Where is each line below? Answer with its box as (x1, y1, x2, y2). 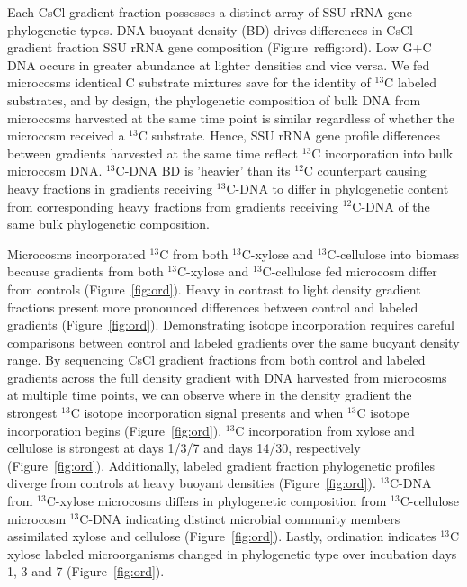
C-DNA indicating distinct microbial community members (79, 509, 400, 528)
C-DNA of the (352, 196, 430, 215)
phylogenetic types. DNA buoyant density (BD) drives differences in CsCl (7, 20, 413, 39)
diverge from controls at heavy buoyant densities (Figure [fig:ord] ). (7, 474, 376, 492)
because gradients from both (7, 262, 164, 281)
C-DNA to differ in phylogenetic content (226, 178, 449, 197)
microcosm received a (7, 126, 125, 145)
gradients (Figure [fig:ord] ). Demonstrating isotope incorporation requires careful (7, 315, 454, 334)
